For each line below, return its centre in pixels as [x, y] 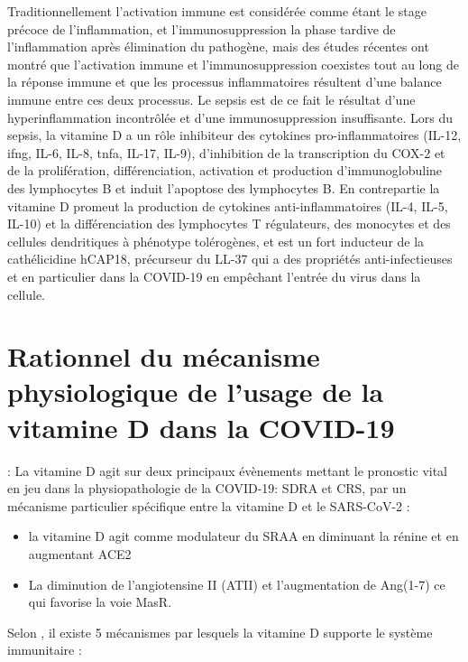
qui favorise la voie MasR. [100, 602]
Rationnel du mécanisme [164, 356]
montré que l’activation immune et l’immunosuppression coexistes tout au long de [233, 64]
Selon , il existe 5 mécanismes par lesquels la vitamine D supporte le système [220, 632]
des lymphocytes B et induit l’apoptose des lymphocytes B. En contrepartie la [224, 187]
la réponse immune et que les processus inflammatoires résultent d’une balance [225, 82]
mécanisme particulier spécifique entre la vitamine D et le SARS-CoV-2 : [209, 505]
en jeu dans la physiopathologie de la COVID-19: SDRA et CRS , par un [207, 488]
